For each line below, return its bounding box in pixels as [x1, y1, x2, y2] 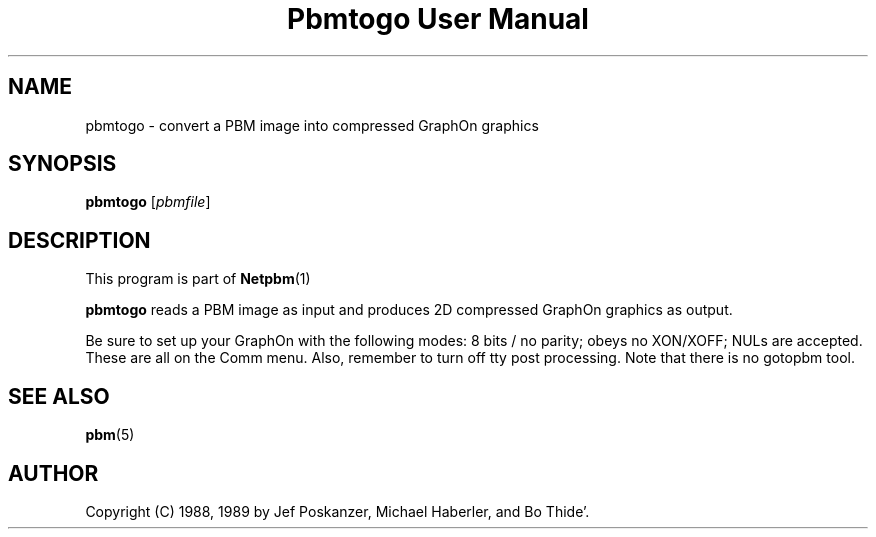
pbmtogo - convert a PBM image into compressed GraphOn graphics [85, 116, 539, 134]
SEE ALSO [8, 383, 110, 409]
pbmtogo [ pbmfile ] [85, 193, 211, 211]
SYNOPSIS [8, 151, 117, 177]
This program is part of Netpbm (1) [85, 270, 311, 288]
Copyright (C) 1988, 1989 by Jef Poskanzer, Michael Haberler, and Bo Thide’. [85, 502, 590, 520]
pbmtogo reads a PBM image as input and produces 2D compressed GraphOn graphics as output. [85, 301, 733, 319]
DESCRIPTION [8, 227, 151, 253]
